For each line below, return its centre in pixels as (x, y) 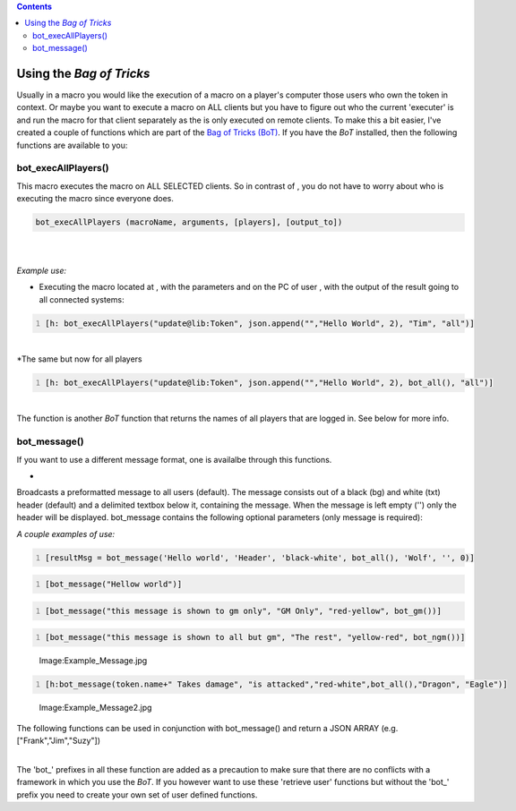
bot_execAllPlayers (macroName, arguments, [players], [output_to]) (189, 222)
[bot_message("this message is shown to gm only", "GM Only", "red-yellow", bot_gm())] (244, 610)
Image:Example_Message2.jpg (95, 708)
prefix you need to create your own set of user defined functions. (137, 794)
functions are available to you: (72, 145)
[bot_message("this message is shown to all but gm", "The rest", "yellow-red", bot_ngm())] (255, 637)
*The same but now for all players (79, 359)
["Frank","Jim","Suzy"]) (59, 740)
